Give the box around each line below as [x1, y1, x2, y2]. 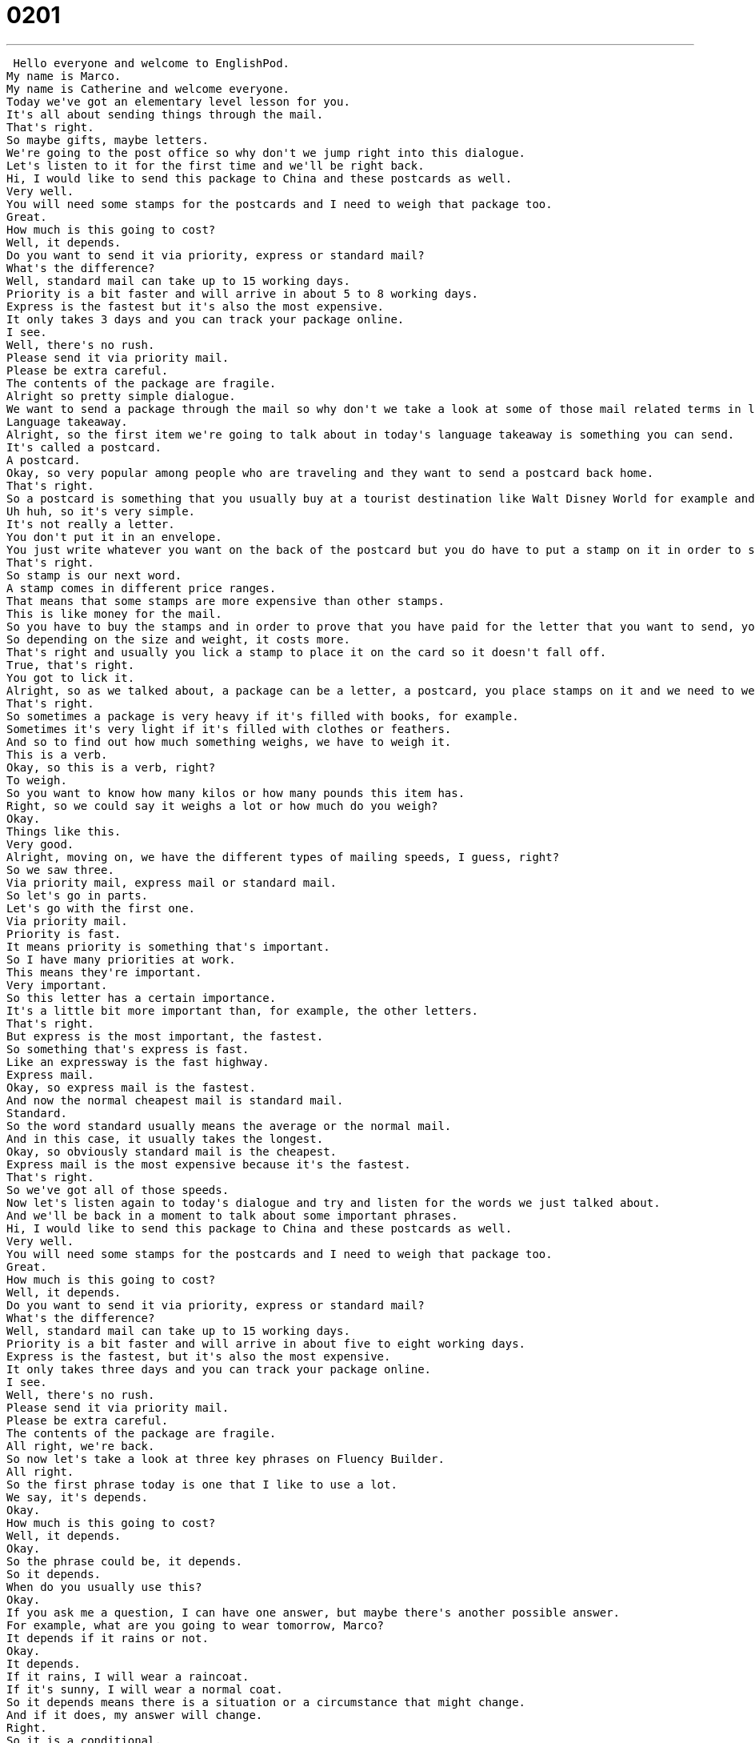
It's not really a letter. [6, 517, 175, 531]
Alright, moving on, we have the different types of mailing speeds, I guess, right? [6, 850, 560, 863]
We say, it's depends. [6, 1490, 149, 1504]
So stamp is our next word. [6, 568, 182, 582]
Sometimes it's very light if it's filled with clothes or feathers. [6, 722, 452, 735]
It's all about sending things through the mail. [6, 107, 324, 121]
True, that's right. [6, 658, 135, 671]
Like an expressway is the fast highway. [6, 1055, 270, 1068]
